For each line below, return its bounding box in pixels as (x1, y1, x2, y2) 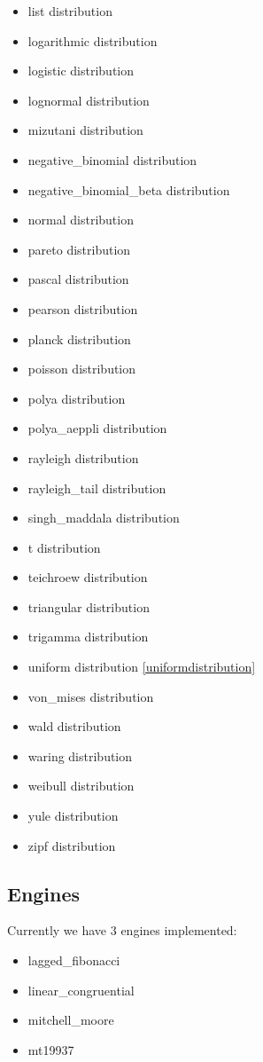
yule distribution (27, 806, 119, 825)
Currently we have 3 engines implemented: (7, 921, 237, 940)
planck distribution (27, 329, 131, 348)
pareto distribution (27, 240, 131, 258)
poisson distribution (27, 359, 136, 378)
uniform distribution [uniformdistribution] (27, 657, 256, 676)
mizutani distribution (27, 121, 143, 139)
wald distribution (27, 717, 121, 736)
